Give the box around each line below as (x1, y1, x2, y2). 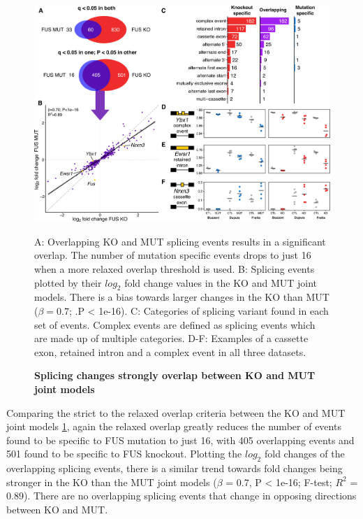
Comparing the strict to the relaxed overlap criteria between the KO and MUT (6, 405, 346, 420)
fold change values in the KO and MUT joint (124, 275, 318, 290)
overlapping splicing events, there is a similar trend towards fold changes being (6, 461, 343, 476)
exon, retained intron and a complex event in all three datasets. (34, 344, 306, 359)
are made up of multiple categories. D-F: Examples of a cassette (34, 331, 309, 346)
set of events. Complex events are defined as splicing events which (34, 317, 316, 332)
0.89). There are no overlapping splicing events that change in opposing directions (6, 488, 357, 503)
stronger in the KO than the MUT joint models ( (6, 474, 217, 489)
